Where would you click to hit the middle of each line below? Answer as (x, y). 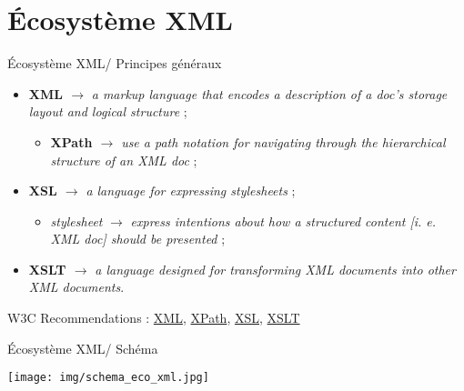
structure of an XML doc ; (124, 160)
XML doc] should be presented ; (138, 239)
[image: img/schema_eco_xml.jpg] (108, 378)
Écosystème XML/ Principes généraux (115, 63)
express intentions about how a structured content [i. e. (283, 221)
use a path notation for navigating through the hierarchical (283, 141)
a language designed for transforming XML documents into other (275, 269)
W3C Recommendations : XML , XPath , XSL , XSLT (154, 318)
